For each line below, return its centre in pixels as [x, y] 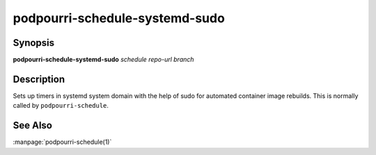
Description [39, 79]
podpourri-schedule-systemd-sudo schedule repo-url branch [103, 60]
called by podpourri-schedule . [61, 106]
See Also [32, 125]
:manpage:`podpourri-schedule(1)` [62, 142]
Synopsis [34, 43]
